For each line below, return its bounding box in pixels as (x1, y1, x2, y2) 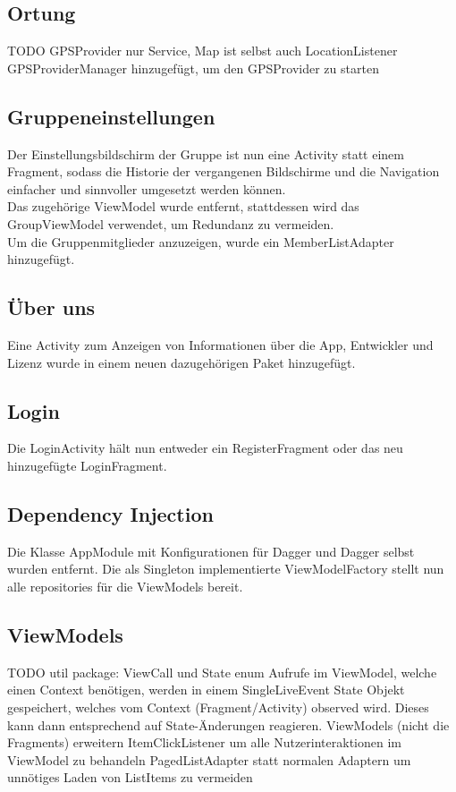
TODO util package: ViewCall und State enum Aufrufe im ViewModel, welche (7, 662, 437, 681)
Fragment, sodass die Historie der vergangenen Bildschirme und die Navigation (7, 162, 440, 181)
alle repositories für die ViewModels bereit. (7, 576, 243, 595)
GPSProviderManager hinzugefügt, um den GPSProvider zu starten (7, 58, 379, 77)
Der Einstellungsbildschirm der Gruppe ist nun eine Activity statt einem (7, 144, 404, 163)
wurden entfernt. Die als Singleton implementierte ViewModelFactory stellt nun (7, 559, 444, 578)
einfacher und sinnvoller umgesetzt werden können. (7, 179, 286, 198)
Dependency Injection (7, 499, 214, 527)
